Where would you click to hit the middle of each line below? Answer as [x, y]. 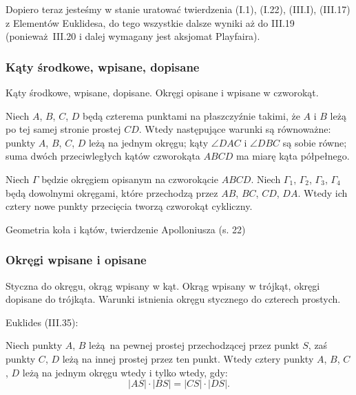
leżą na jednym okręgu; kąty [148, 142]
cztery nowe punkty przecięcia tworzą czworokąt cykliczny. [129, 206]
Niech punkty [34, 345]
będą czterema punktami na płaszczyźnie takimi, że [191, 115]
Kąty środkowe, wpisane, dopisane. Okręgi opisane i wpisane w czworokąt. [162, 92]
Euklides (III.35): [42, 322]
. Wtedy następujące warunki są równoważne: [235, 129]
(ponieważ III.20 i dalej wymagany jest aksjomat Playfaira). [133, 36]
